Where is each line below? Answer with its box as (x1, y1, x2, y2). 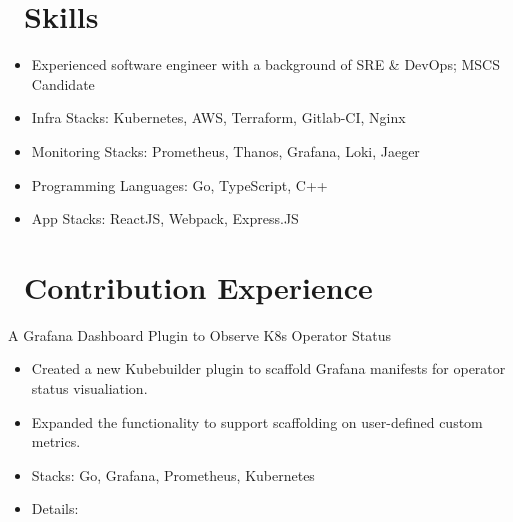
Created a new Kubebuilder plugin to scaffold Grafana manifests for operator (31, 358, 506, 379)
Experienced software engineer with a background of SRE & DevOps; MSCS (31, 54, 500, 75)
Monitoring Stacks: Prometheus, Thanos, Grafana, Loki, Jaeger (31, 140, 420, 161)
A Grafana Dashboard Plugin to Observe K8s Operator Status (8, 324, 391, 345)
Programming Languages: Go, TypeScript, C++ (31, 174, 328, 195)
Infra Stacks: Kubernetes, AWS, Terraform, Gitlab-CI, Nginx (31, 107, 406, 128)
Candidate (31, 73, 95, 94)
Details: (31, 498, 79, 519)
